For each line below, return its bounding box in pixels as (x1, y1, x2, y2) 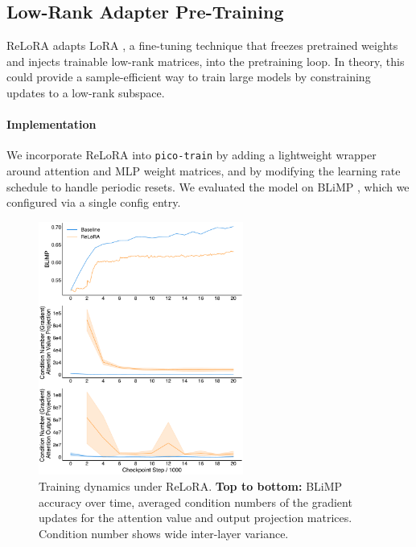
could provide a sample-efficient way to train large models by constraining (6, 68, 371, 85)
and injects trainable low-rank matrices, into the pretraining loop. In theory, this (6, 52, 405, 69)
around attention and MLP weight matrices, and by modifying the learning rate (6, 162, 401, 179)
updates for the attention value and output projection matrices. (39, 509, 352, 526)
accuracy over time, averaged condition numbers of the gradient (39, 493, 352, 510)
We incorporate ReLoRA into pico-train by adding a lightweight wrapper (6, 146, 377, 163)
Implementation (6, 116, 97, 133)
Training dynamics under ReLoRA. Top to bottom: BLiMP (39, 478, 343, 494)
